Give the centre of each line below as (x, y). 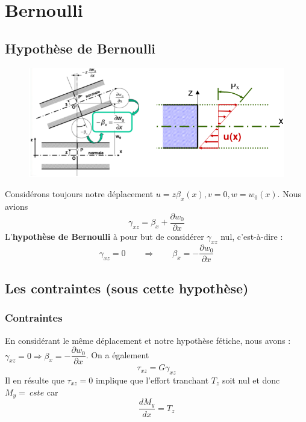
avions (17, 206)
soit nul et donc (251, 380)
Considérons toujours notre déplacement (79, 194)
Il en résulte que (35, 380)
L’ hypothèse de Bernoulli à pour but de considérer (105, 236)
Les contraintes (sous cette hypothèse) (127, 288)
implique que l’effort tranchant (152, 380)
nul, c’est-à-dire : (252, 236)
